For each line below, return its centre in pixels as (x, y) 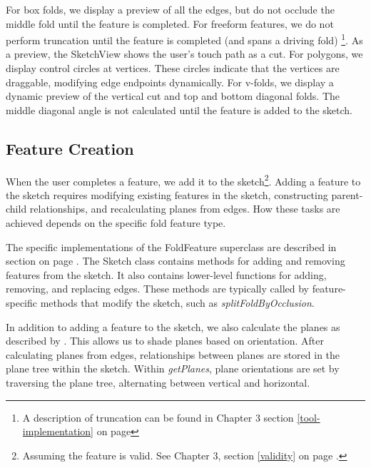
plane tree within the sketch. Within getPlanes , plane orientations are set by (173, 368)
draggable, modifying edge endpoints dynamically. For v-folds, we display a (170, 82)
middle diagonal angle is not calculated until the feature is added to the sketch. (179, 110)
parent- (347, 194)
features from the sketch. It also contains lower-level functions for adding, (166, 274)
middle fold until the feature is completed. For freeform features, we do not (170, 23)
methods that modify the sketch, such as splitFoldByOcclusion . (177, 303)
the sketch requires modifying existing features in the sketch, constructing (167, 194)
